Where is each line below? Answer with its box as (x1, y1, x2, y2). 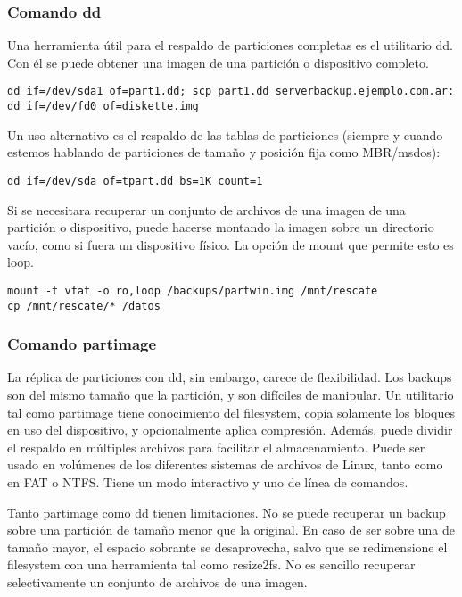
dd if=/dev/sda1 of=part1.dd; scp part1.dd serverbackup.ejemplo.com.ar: (7, 85, 455, 98)
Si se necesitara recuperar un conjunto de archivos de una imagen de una (7, 200, 406, 219)
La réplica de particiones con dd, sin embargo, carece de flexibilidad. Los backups (7, 368, 452, 386)
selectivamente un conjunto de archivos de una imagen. (7, 573, 308, 591)
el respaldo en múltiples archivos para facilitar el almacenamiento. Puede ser (7, 437, 425, 456)
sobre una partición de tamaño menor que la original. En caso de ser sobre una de (7, 520, 456, 539)
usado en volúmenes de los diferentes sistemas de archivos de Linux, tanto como (7, 455, 443, 474)
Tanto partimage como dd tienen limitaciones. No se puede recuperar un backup (7, 502, 446, 521)
